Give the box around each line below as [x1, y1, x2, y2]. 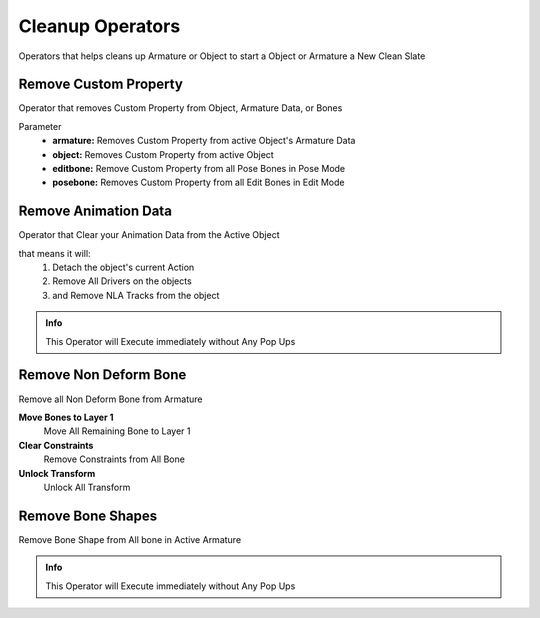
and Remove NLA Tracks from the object [52, 289, 220, 301]
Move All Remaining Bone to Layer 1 [43, 425, 191, 437]
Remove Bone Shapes [18, 507, 158, 524]
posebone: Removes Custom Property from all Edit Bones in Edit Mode [52, 176, 345, 189]
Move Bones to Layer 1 [18, 411, 114, 423]
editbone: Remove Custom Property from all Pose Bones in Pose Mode [52, 163, 346, 175]
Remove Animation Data [18, 203, 172, 220]
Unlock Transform [18, 467, 96, 479]
